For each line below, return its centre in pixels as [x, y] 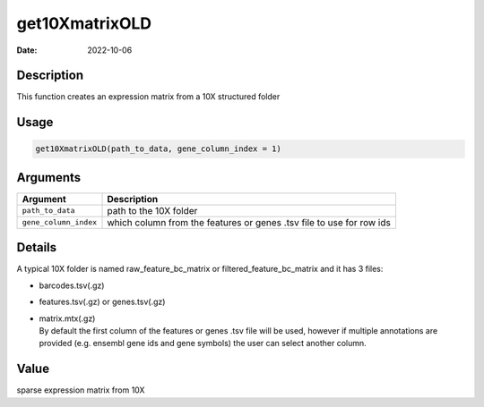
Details [37, 247]
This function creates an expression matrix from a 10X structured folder [148, 97]
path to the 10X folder [152, 210]
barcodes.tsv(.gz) [72, 285]
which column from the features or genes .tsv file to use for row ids [249, 222]
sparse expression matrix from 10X [81, 390]
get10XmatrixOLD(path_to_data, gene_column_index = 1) [158, 149]
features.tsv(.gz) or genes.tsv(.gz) [102, 302]
